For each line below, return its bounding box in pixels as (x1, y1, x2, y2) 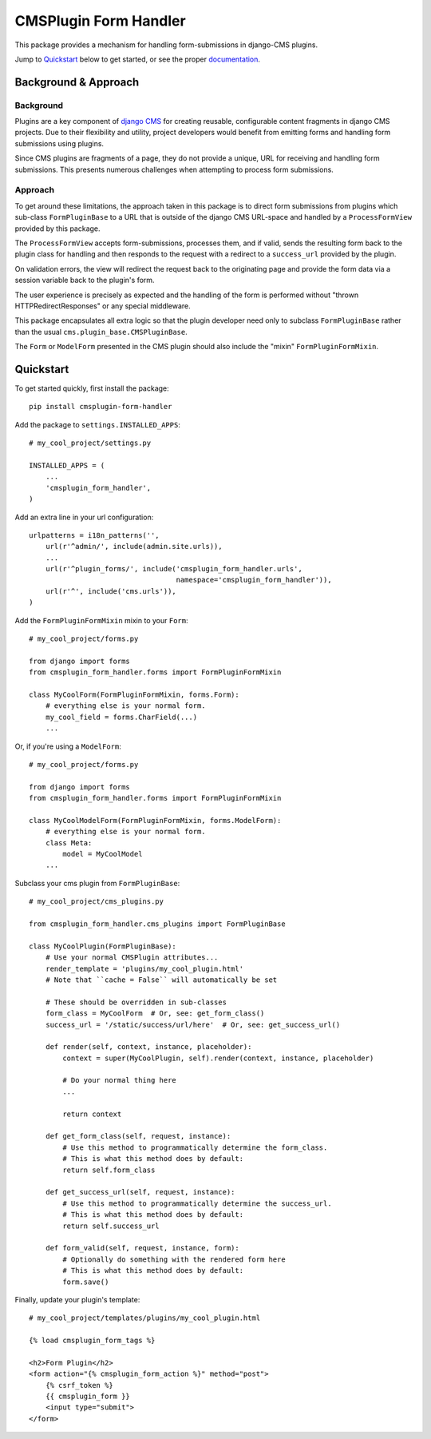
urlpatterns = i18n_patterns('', (29, 531, 160, 539)
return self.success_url (62, 1221, 160, 1230)
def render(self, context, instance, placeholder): (45, 1043, 252, 1051)
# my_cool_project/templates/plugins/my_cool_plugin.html (29, 1314, 261, 1322)
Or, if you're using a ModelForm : (14, 741, 121, 751)
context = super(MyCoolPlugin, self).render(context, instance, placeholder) (62, 1053, 374, 1063)
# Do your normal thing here (62, 1075, 177, 1085)
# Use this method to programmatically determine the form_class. (62, 1143, 328, 1152)
